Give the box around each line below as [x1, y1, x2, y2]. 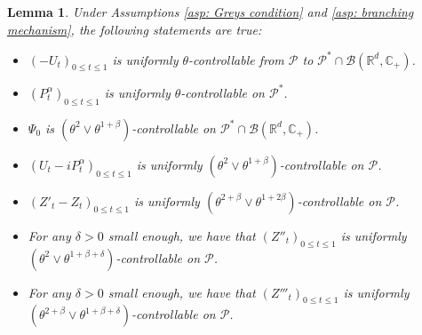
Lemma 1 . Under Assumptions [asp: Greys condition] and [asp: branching [7, 3, 414, 20]
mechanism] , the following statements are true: [7, 20, 262, 38]
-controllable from [188, 50, 284, 68]
